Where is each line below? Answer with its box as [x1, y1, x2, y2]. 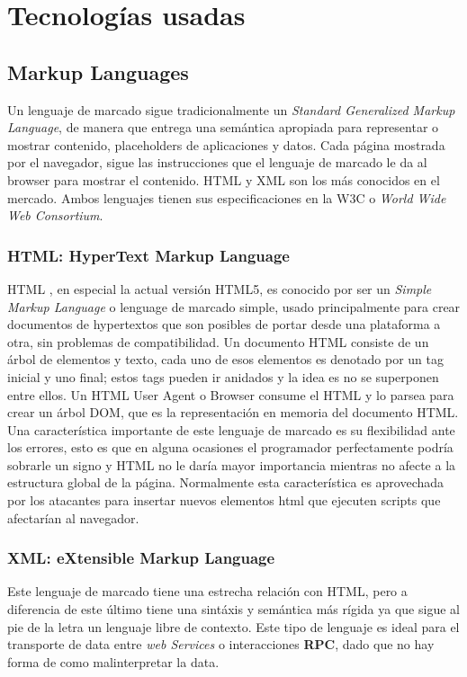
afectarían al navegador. [7, 508, 139, 527]
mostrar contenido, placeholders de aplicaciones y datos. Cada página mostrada [7, 135, 445, 154]
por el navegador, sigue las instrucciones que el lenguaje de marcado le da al [7, 153, 427, 172]
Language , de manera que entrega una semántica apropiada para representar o [7, 118, 439, 137]
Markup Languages [7, 58, 189, 85]
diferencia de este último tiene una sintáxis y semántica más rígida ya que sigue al [7, 600, 460, 619]
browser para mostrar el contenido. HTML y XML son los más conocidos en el [7, 170, 440, 189]
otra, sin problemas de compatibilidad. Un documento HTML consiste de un [7, 332, 429, 351]
